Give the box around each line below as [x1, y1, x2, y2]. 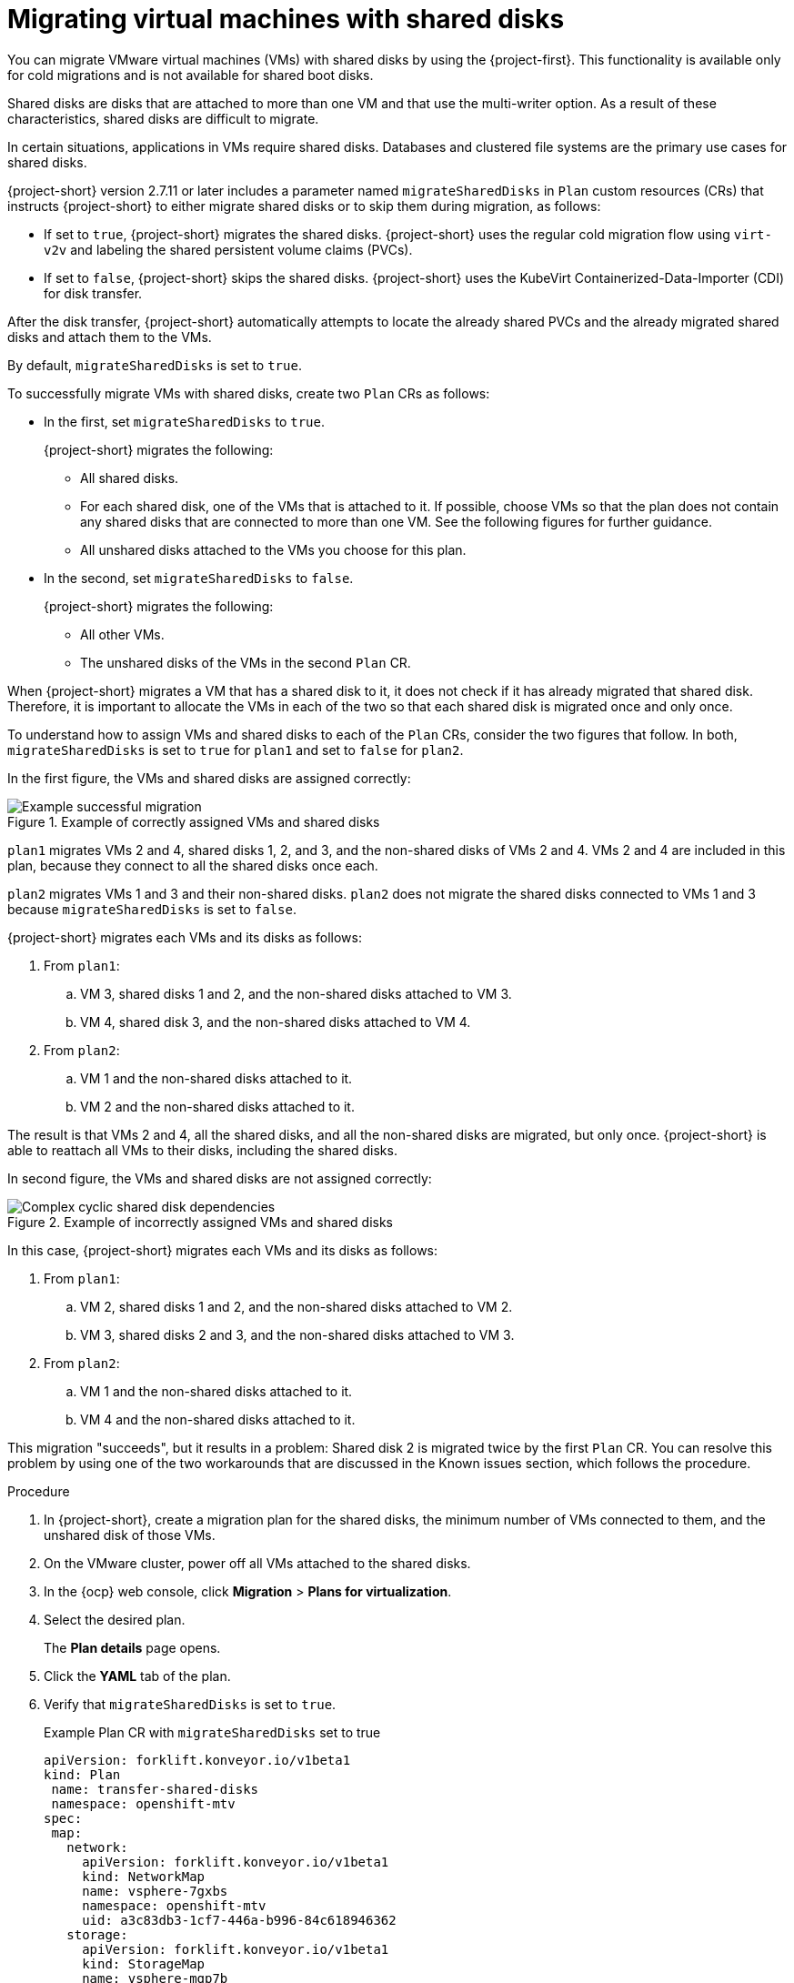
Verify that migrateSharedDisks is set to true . [44, 1696, 337, 1712]
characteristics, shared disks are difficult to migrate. [7, 110, 319, 126]
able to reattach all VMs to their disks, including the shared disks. [7, 1142, 397, 1158]
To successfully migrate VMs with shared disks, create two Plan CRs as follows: [7, 385, 490, 401]
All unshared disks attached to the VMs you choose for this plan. [80, 541, 467, 558]
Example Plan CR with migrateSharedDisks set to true [44, 1724, 381, 1740]
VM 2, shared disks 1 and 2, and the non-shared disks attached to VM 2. [80, 1298, 513, 1314]
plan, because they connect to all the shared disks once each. [7, 857, 378, 873]
